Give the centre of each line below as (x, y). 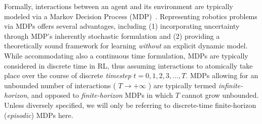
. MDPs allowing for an (222, 75)
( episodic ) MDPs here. (39, 115)
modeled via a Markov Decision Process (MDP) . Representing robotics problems (131, 16)
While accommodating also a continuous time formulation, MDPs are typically (126, 55)
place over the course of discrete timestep (68, 75)
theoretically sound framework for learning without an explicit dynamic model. (126, 46)
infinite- (231, 85)
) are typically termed (182, 85)
